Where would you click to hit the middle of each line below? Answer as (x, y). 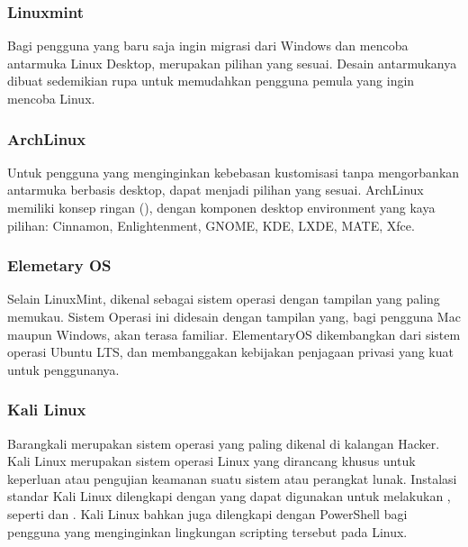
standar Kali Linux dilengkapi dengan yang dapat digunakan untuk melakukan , (229, 496)
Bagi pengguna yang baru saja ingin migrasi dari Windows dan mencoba (208, 46)
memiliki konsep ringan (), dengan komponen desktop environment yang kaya (221, 207)
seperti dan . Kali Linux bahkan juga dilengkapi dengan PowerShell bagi (207, 513)
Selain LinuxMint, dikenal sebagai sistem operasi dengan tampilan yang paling (224, 299)
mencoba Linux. (51, 98)
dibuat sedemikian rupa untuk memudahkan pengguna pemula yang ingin (211, 81)
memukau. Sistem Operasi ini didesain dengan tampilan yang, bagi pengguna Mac (234, 316)
